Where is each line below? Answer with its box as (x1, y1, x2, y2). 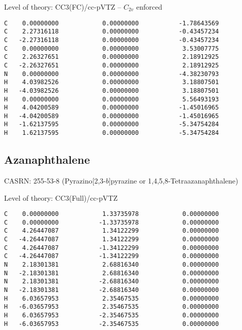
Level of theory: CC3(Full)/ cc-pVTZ (4, 192, 118, 203)
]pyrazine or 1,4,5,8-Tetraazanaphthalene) (108, 175, 238, 186)
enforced (136, 2, 163, 12)
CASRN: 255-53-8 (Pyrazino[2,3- (4, 175, 106, 186)
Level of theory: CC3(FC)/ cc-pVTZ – (4, 2, 122, 12)
